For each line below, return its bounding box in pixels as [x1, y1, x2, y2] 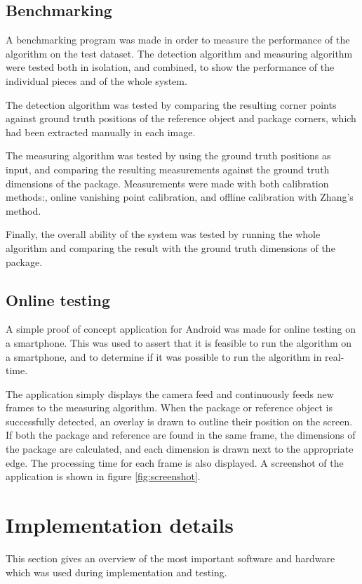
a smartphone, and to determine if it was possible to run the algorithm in [6, 349, 322, 364]
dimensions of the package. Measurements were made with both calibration [6, 175, 329, 190]
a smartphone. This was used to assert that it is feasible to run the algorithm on [6, 335, 352, 350]
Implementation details [6, 510, 234, 539]
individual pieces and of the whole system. [6, 73, 187, 88]
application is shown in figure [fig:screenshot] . [6, 469, 201, 484]
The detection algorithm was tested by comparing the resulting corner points [6, 97, 337, 112]
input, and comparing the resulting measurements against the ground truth [6, 161, 330, 176]
